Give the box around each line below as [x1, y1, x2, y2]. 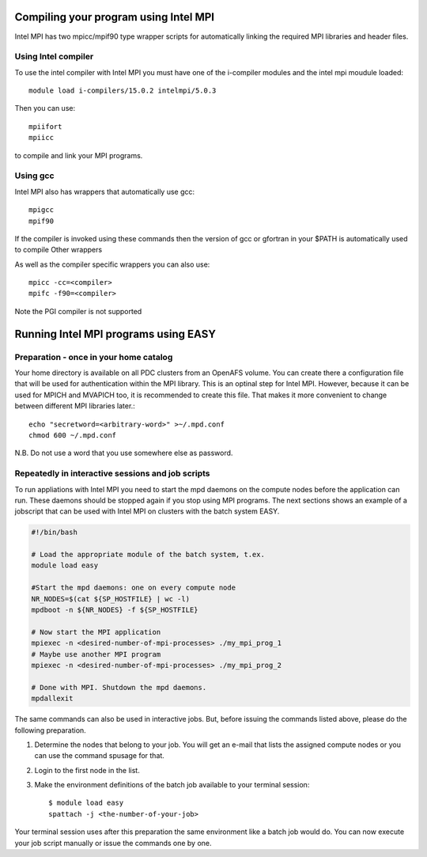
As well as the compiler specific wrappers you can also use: [14, 260, 210, 269]
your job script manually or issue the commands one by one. [14, 838, 213, 848]
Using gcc [14, 170, 55, 181]
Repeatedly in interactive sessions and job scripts [14, 468, 210, 479]
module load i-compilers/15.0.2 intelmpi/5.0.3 [28, 86, 217, 95]
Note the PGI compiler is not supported [14, 306, 142, 316]
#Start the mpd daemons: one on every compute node [31, 583, 236, 593]
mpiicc [28, 133, 55, 142]
